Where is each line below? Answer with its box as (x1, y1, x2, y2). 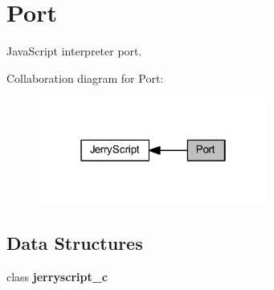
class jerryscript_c (6, 268, 108, 284)
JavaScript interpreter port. (6, 43, 142, 59)
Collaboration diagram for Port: (6, 69, 164, 86)
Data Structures (6, 230, 143, 255)
